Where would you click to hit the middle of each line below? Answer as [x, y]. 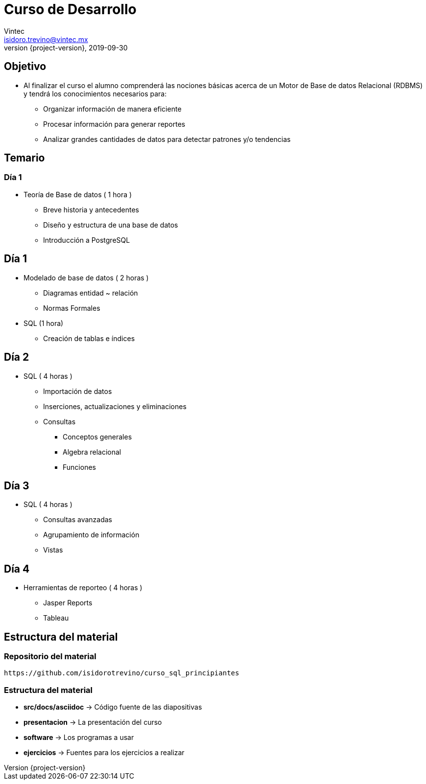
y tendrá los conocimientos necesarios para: [95, 93]
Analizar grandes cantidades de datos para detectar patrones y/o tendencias [167, 139]
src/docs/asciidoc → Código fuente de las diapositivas [113, 707]
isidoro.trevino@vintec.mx [46, 39]
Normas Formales [72, 308]
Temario [24, 158]
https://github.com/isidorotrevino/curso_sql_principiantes [122, 673]
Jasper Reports [68, 603]
